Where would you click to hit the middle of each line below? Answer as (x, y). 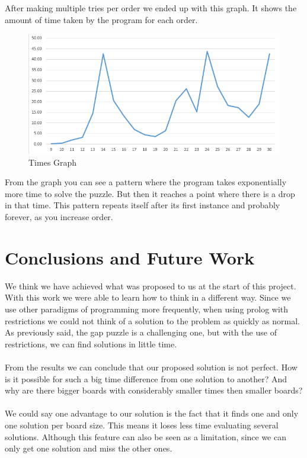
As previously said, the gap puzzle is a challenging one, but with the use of (141, 332)
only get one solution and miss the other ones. (89, 448)
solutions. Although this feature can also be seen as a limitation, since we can (145, 436)
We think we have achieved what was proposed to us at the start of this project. (151, 286)
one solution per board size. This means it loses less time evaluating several (142, 425)
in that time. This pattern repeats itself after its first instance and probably (143, 205)
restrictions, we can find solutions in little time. (91, 343)
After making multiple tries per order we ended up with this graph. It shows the (151, 8)
